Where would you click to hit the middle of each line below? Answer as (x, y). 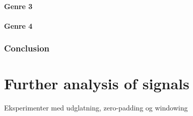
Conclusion (27, 48)
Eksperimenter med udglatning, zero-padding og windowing (96, 108)
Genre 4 (18, 25)
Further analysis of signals (97, 83)
